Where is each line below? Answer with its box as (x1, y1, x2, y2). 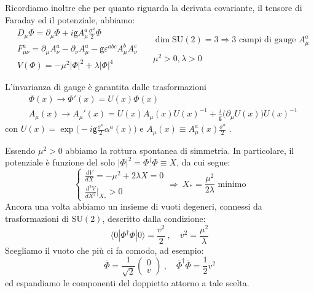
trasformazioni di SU (5, 211, 83, 224)
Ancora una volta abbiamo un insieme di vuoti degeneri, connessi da (5, 200, 262, 213)
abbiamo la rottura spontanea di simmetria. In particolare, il (65, 143, 294, 156)
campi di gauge (238, 36, 296, 45)
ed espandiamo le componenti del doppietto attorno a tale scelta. (5, 276, 249, 289)
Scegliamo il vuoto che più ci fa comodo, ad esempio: (5, 243, 204, 256)
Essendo (5, 143, 36, 156)
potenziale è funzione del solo (5, 156, 115, 169)
